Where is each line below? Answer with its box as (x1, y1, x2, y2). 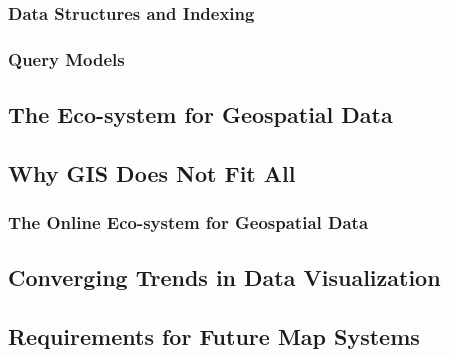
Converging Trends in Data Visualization (8, 262, 441, 293)
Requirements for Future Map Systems (8, 321, 420, 352)
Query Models (8, 46, 125, 71)
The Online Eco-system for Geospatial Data (8, 210, 369, 235)
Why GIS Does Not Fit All (8, 157, 296, 188)
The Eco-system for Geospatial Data (8, 99, 393, 130)
